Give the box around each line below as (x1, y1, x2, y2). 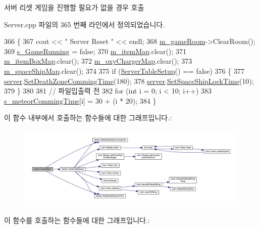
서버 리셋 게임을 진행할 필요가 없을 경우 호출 (4, 2, 144, 12)
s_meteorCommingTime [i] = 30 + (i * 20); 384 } (4, 95, 157, 106)
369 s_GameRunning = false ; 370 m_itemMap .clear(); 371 (4, 45, 187, 56)
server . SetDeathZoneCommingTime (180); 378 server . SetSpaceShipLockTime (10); (4, 75, 254, 86)
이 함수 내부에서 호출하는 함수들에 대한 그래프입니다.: (4, 112, 172, 123)
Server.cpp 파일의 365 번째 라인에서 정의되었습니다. (4, 19, 165, 29)
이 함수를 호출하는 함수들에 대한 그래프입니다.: (4, 215, 150, 225)
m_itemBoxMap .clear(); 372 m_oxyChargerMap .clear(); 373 (4, 56, 192, 66)
